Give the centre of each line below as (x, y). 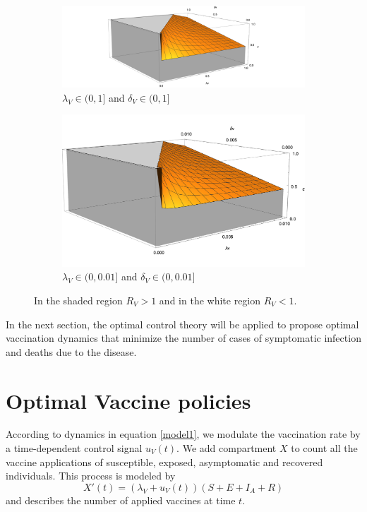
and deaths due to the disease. (71, 351)
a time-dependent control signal (74, 448)
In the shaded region (78, 300)
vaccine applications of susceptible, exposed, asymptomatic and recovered (164, 462)
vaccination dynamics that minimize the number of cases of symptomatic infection (183, 338)
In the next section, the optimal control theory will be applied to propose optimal (182, 324)
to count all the (324, 448)
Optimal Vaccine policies (128, 400)
